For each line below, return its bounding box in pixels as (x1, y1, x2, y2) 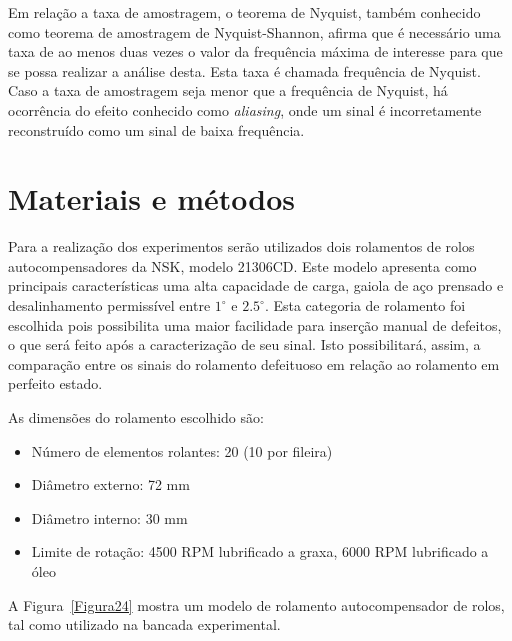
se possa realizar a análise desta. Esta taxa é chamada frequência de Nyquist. (8, 60, 481, 81)
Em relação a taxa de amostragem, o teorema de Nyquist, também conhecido (8, 2, 481, 22)
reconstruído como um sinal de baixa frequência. (8, 119, 305, 140)
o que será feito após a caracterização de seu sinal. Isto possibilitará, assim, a (8, 334, 481, 355)
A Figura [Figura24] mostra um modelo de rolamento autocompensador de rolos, (8, 594, 505, 615)
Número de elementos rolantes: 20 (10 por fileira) (31, 440, 333, 461)
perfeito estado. (8, 373, 103, 394)
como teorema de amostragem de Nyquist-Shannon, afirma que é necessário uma (8, 21, 501, 42)
